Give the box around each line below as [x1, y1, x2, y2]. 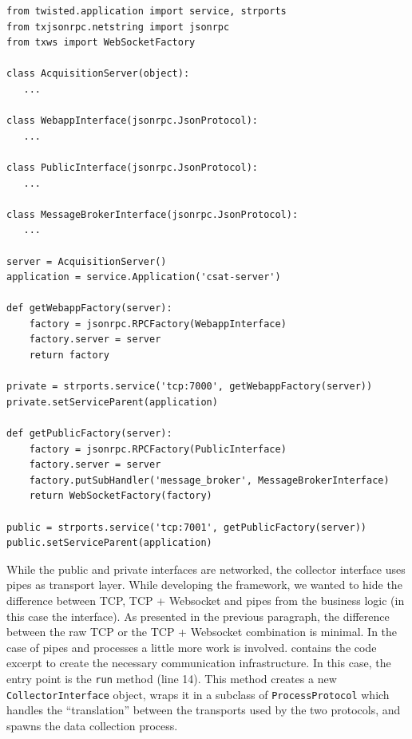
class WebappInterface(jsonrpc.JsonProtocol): [6, 115, 258, 127]
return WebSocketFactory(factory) [29, 490, 212, 502]
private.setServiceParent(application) [6, 396, 218, 408]
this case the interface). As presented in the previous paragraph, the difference [6, 607, 390, 624]
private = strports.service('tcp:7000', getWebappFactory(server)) [6, 381, 373, 393]
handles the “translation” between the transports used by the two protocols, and [6, 701, 401, 718]
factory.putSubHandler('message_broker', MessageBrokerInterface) [29, 474, 390, 486]
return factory [29, 350, 109, 362]
